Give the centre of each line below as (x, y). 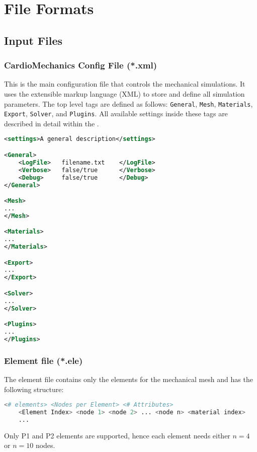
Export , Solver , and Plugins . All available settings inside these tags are (116, 114)
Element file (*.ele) (44, 360)
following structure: (34, 389)
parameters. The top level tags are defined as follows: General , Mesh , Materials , (128, 103)
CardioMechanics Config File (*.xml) (81, 65)
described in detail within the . (52, 123)
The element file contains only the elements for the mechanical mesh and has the (128, 379)
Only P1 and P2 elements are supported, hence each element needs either (117, 435)
